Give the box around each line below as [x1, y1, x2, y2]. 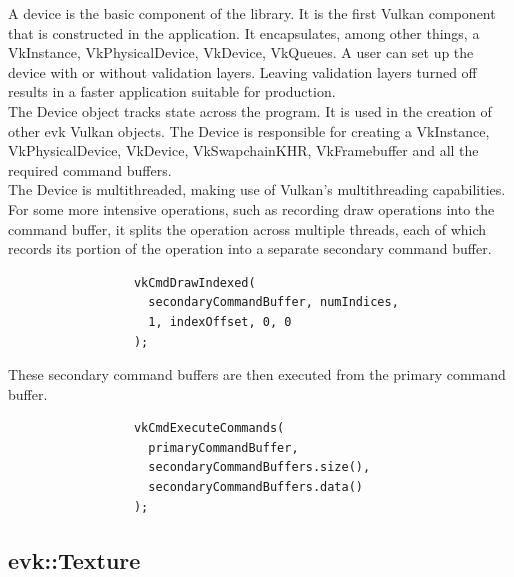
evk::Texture [8, 544, 141, 575]
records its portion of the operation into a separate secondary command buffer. [8, 238, 492, 259]
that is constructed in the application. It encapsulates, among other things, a [8, 22, 480, 43]
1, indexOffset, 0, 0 [148, 314, 292, 329]
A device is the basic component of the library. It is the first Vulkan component [8, 3, 496, 23]
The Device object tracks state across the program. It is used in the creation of [8, 100, 492, 121]
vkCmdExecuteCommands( [133, 421, 285, 436]
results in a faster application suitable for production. [8, 81, 336, 102]
